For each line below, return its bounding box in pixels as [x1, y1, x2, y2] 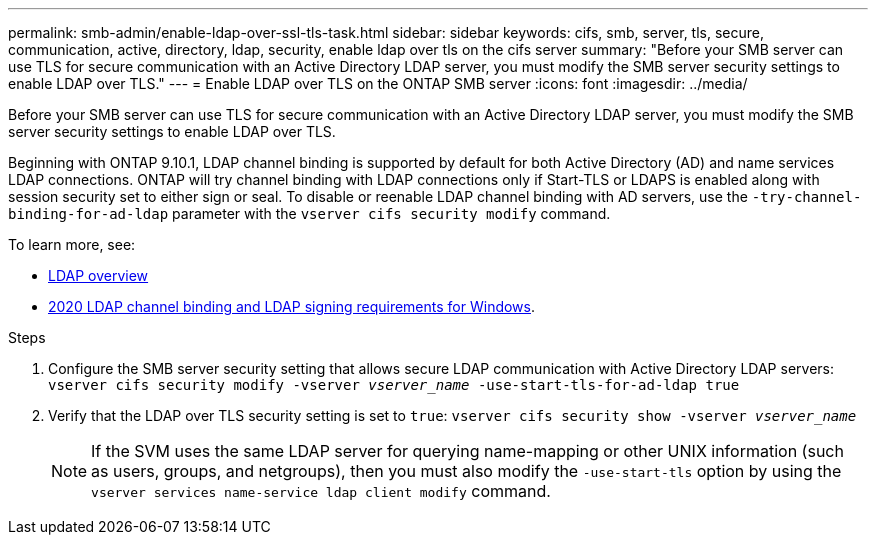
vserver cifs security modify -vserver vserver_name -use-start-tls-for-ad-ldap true [48, 377, 740, 393]
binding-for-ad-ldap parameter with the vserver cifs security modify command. [8, 205, 611, 222]
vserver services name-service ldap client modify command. [91, 481, 551, 501]
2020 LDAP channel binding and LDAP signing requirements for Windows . [48, 298, 536, 315]
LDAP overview [48, 267, 149, 284]
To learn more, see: [8, 236, 136, 253]
